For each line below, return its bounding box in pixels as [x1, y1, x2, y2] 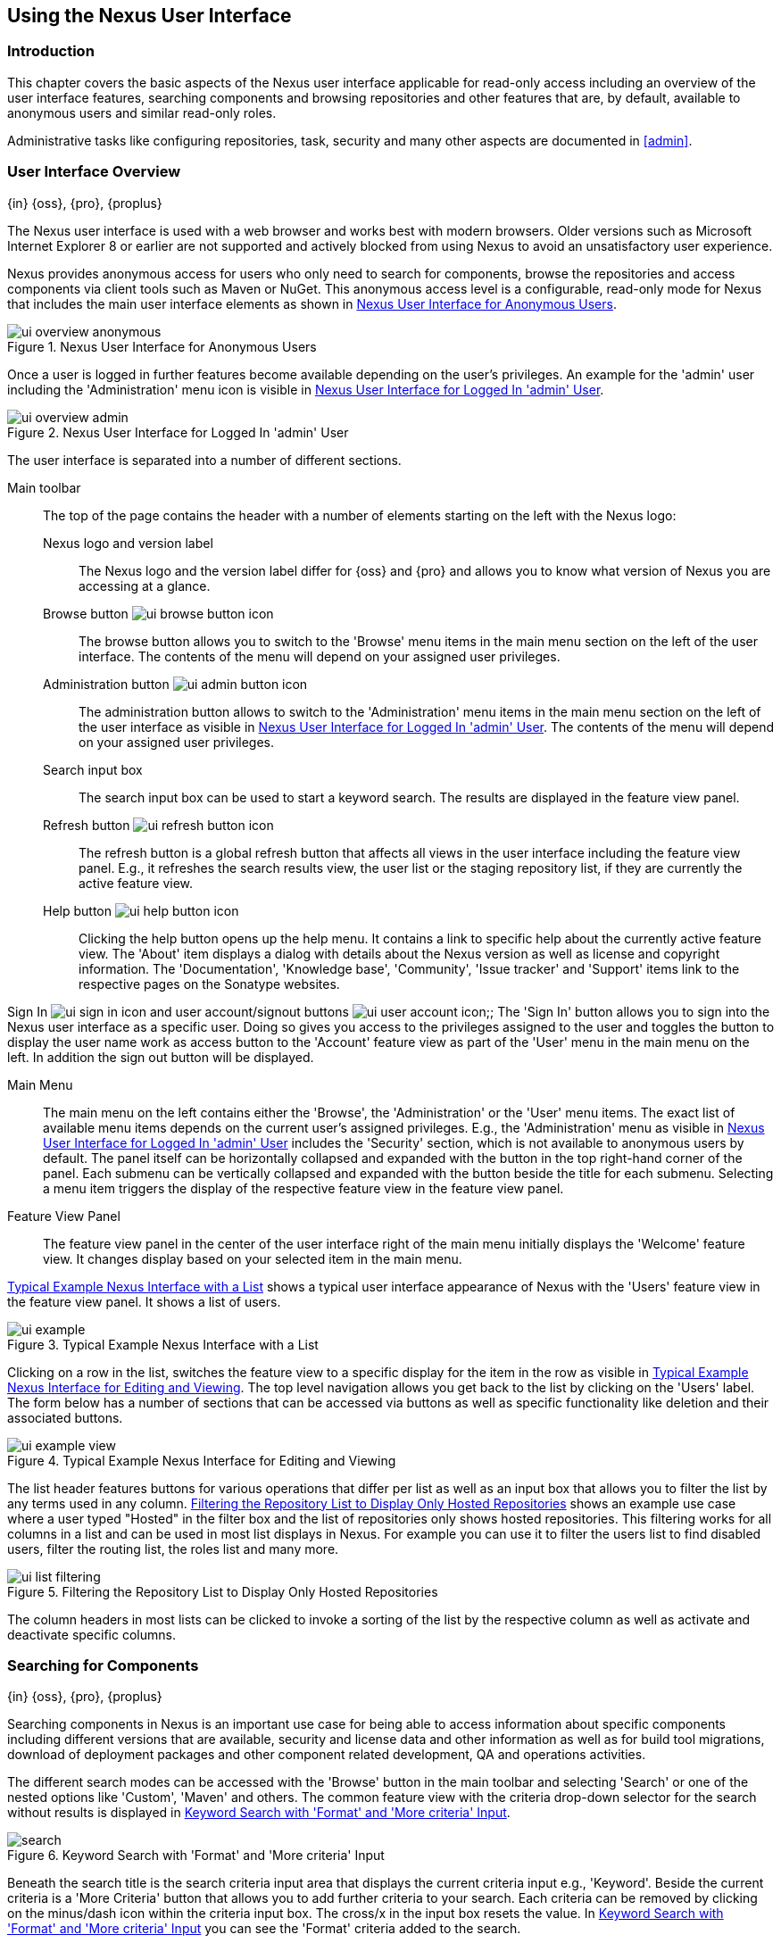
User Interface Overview [7, 162, 181, 181]
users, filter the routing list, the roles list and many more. [7, 1540, 339, 1557]
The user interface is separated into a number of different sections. [7, 452, 402, 468]
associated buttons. [7, 1409, 123, 1425]
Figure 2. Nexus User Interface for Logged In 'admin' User [7, 424, 349, 440]
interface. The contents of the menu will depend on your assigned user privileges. [79, 648, 561, 664]
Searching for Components [7, 1656, 199, 1674]
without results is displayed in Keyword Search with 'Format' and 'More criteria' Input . [7, 1805, 511, 1821]
